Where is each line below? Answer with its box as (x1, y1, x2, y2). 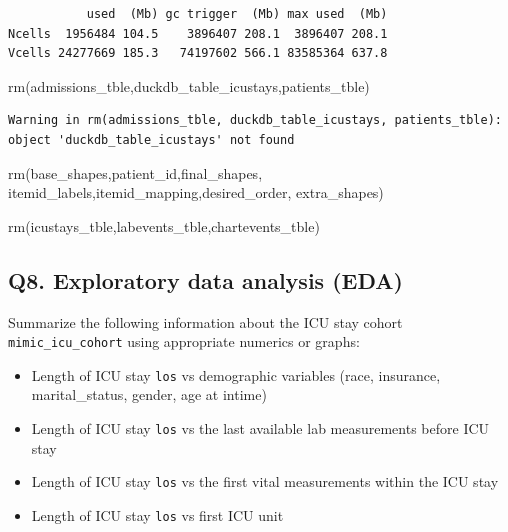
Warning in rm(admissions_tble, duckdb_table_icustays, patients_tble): (8, 113, 502, 128)
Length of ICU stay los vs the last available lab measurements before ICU (31, 418, 490, 439)
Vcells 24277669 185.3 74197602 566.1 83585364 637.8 (8, 46, 388, 61)
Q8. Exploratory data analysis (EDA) (8, 264, 403, 295)
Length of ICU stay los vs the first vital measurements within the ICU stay (31, 471, 499, 492)
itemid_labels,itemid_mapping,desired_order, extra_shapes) (8, 182, 384, 203)
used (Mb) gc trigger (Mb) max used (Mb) (86, 7, 388, 21)
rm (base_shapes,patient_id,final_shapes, (8, 162, 263, 183)
